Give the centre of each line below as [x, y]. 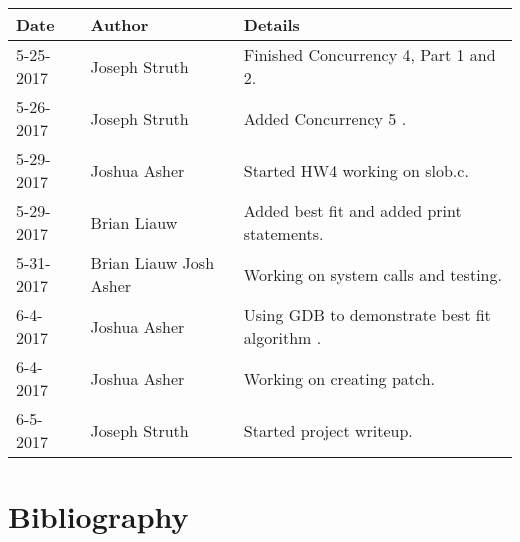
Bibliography [98, 516]
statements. [283, 233]
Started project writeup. [328, 430]
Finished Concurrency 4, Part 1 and [369, 54]
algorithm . [282, 337]
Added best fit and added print [352, 210]
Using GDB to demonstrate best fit [367, 314]
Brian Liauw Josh [152, 262]
